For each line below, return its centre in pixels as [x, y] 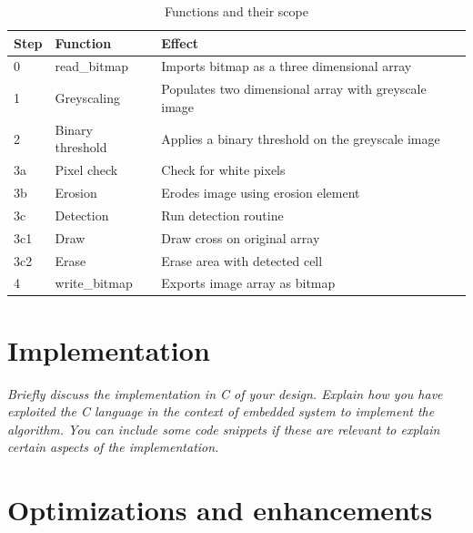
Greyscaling [87, 98]
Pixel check [86, 170]
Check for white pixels [223, 170]
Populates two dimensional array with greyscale [294, 89]
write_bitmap [94, 283]
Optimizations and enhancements [220, 510]
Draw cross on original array [241, 237]
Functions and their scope [236, 11]
